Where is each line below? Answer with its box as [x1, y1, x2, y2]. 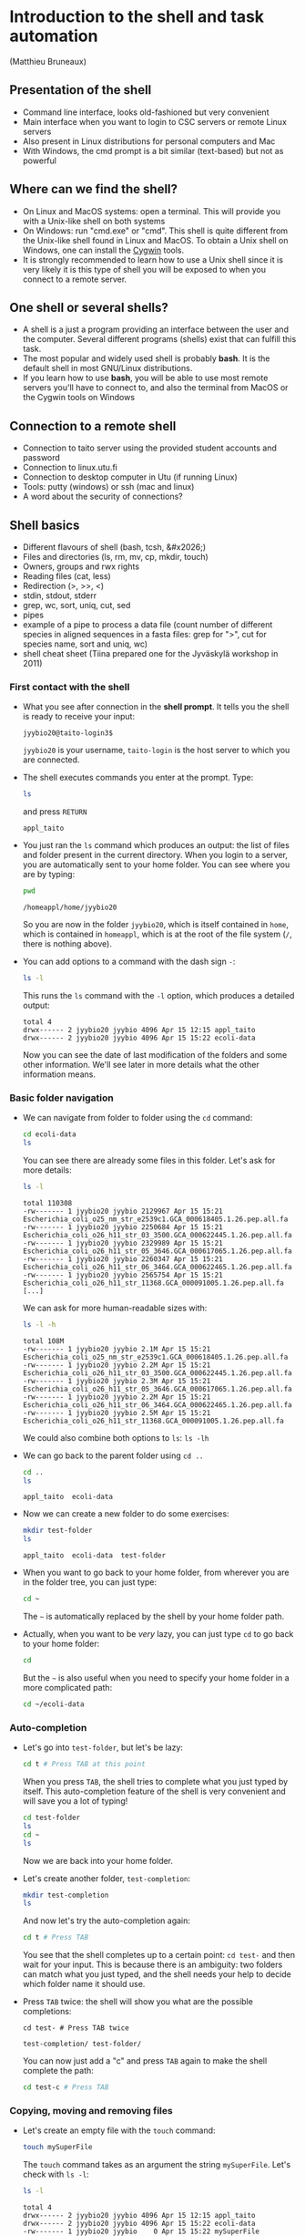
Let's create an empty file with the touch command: [22, 2125, 216, 2136]
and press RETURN [22, 806, 87, 817]
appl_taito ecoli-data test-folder [22, 1551, 167, 1560]
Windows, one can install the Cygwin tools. [22, 244, 185, 255]
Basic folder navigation [9, 1092, 114, 1104]
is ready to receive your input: [22, 711, 135, 722]
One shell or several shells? [9, 299, 168, 316]
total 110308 [22, 1198, 73, 1207]
